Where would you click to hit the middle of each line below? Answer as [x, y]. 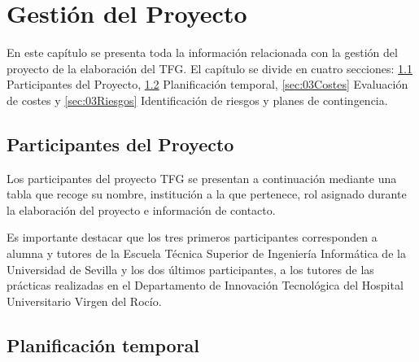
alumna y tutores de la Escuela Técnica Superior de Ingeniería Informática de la [206, 253]
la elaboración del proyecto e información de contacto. [141, 209]
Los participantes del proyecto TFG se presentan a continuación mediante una [202, 178]
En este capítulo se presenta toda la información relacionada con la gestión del [202, 52]
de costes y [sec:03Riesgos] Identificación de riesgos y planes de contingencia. [197, 100]
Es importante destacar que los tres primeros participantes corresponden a [192, 237]
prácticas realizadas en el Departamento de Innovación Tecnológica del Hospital [205, 285]
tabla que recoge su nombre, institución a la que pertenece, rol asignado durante [207, 194]
